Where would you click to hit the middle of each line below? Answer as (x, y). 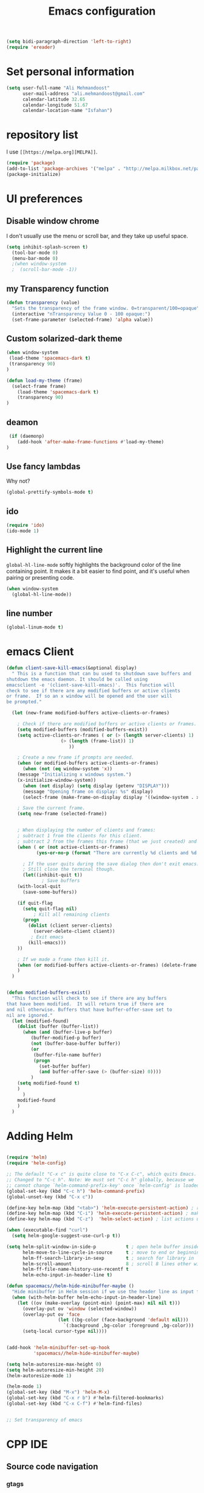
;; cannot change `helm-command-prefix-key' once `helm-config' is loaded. (104, 1186)
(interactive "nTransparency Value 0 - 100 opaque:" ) (81, 314)
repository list (42, 135)
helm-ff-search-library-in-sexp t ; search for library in (108, 1258)
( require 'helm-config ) (36, 1163)
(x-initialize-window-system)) (57, 780)
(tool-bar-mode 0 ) (35, 253)
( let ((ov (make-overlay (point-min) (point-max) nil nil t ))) (99, 1303)
